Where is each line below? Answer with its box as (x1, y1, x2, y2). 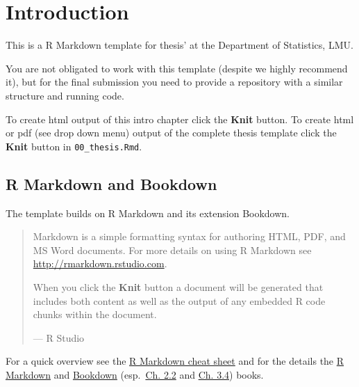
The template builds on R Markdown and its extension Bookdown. (6, 205, 290, 220)
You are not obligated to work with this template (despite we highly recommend (6, 61, 348, 75)
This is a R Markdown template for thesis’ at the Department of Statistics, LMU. (6, 38, 353, 52)
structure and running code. (6, 88, 124, 102)
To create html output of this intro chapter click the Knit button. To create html (6, 111, 354, 126)
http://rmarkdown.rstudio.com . (33, 256, 167, 271)
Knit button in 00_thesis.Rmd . (6, 139, 142, 153)
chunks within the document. (33, 307, 157, 322)
